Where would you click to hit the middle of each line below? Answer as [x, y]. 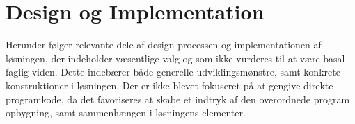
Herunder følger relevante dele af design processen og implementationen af [164, 45]
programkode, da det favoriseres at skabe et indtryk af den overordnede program [178, 99]
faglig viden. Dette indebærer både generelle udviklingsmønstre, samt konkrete [173, 72]
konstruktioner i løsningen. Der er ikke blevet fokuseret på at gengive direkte [169, 85]
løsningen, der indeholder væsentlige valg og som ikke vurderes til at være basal [175, 58]
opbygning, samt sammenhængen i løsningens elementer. [126, 113]
